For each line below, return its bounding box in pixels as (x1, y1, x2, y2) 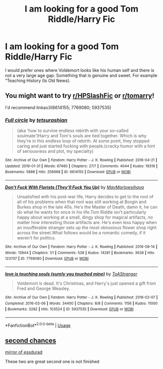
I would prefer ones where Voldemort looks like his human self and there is (5, 67, 154, 73)
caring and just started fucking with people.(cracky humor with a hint (16, 143, 155, 149)
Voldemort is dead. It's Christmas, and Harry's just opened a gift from (16, 280, 156, 286)
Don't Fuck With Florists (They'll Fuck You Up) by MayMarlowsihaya (5, 184, 144, 190)
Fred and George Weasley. (16, 285, 70, 291)
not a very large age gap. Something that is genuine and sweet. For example (5, 72, 158, 78)
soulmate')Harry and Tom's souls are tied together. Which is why (16, 133, 147, 139)
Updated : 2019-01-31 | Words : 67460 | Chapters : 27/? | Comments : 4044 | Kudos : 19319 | (5, 163, 158, 168)
